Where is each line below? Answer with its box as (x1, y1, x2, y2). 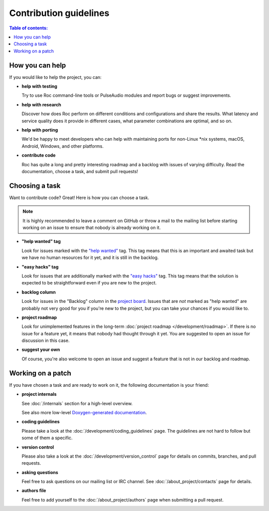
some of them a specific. (21, 435, 73, 441)
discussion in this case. (21, 337, 70, 344)
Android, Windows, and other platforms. (21, 143, 104, 149)
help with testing (21, 83, 57, 89)
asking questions (21, 469, 58, 475)
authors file (21, 488, 46, 494)
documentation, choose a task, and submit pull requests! (21, 168, 138, 174)
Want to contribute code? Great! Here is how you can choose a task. (9, 195, 149, 201)
